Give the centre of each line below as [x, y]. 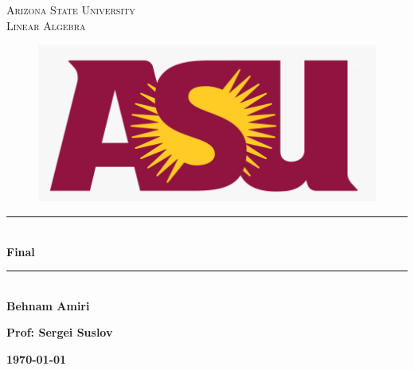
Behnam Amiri [48, 305]
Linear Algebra [46, 25]
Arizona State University [71, 10]
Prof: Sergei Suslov [60, 332]
